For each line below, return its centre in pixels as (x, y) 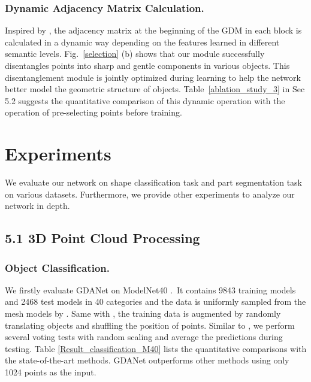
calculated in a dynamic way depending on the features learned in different (142, 42)
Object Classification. (58, 267)
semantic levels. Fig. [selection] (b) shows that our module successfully (135, 54)
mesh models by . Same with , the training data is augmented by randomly (143, 313)
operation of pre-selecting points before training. (93, 112)
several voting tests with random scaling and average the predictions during (144, 337)
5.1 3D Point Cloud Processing (102, 238)
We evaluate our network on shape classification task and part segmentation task (154, 182)
